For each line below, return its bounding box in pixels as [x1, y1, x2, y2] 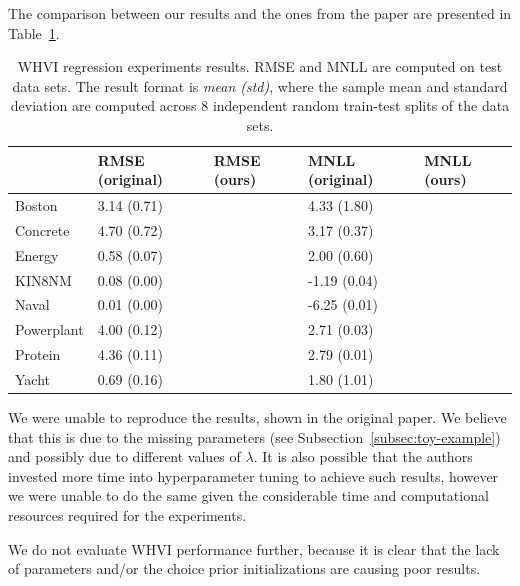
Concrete [15, 219, 70, 240]
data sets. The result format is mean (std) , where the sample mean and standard [12, 75, 508, 96]
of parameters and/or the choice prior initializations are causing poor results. [8, 558, 481, 579]
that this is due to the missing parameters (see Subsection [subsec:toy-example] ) [8, 426, 501, 447]
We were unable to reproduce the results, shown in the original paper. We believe [8, 407, 507, 427]
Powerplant [15, 319, 84, 340]
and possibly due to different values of [8, 446, 241, 467]
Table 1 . [8, 22, 60, 43]
